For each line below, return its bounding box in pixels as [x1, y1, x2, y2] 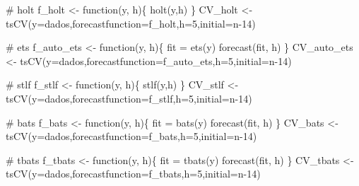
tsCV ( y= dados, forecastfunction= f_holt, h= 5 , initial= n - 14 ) [6, 16, 256, 30]
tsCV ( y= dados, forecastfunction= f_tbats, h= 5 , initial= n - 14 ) [6, 166, 261, 181]
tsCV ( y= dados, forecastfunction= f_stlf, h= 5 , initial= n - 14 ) [6, 91, 252, 105]
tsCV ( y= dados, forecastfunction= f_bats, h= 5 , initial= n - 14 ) [6, 129, 257, 144]
